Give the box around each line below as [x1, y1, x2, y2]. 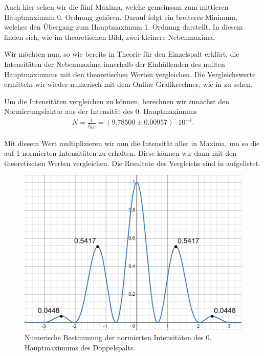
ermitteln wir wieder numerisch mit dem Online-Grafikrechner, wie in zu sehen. [4, 79, 253, 89]
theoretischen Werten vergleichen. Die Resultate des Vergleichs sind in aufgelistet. [4, 157, 260, 168]
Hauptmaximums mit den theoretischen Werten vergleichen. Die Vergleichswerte [4, 68, 256, 79]
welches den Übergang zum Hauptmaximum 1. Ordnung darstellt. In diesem [4, 21, 243, 32]
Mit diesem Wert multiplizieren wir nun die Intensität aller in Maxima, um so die [4, 137, 260, 148]
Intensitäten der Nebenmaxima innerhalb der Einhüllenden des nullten [4, 58, 225, 69]
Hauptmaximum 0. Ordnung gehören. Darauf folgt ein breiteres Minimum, [4, 11, 237, 22]
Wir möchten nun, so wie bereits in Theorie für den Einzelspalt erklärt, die [4, 49, 239, 59]
